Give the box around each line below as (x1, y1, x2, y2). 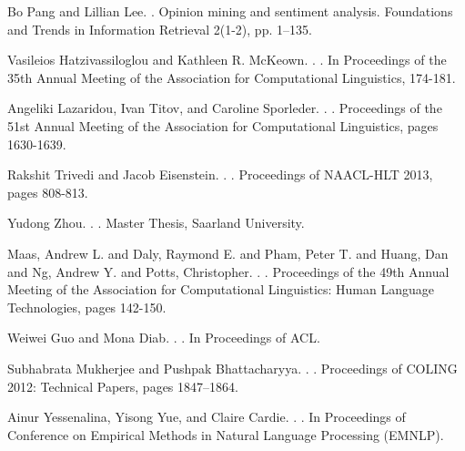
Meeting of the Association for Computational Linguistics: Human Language (7, 280, 434, 299)
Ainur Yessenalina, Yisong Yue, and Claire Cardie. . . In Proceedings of (7, 407, 406, 426)
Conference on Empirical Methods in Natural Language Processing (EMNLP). (7, 425, 444, 444)
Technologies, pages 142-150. (7, 297, 167, 316)
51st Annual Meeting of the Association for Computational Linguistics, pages (7, 116, 439, 135)
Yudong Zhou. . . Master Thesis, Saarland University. (7, 213, 305, 232)
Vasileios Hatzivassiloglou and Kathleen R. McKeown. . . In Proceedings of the (7, 50, 447, 69)
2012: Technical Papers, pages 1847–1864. (7, 376, 238, 395)
